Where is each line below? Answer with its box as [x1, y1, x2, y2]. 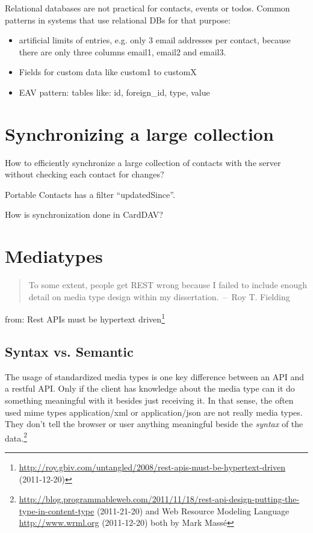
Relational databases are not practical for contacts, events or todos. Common [5, 2, 290, 14]
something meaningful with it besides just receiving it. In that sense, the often [5, 394, 294, 407]
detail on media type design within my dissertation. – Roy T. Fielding [28, 290, 290, 303]
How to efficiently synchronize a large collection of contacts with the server [5, 156, 281, 168]
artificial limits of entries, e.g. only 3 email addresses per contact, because [19, 34, 291, 46]
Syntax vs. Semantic [5, 342, 134, 361]
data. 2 [5, 430, 27, 444]
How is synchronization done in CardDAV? [5, 208, 163, 221]
